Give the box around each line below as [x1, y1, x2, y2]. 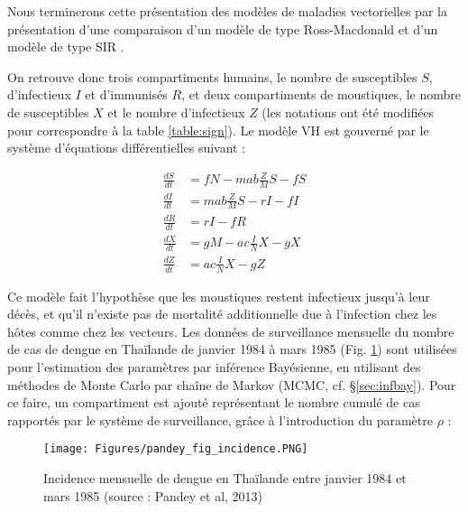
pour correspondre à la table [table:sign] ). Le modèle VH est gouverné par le [7, 120, 429, 139]
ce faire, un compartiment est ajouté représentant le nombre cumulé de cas [7, 393, 420, 412]
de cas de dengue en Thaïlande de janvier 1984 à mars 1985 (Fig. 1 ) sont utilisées [7, 340, 457, 358]
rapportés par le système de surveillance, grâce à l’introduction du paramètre [7, 410, 433, 429]
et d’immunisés [85, 85, 168, 104]
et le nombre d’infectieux [107, 102, 245, 121]
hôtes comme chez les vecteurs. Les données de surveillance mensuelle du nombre [7, 321, 454, 340]
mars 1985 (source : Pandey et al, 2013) [43, 486, 263, 505]
